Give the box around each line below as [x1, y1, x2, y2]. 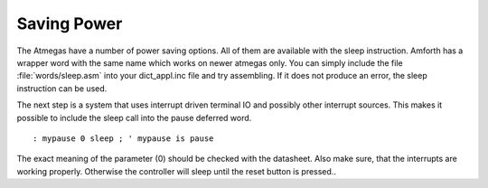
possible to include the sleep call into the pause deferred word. [16, 112, 252, 123]
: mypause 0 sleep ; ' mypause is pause [33, 133, 214, 144]
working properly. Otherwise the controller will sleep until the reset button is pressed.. [16, 165, 336, 176]
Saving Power [16, 14, 123, 33]
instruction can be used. [16, 82, 108, 94]
